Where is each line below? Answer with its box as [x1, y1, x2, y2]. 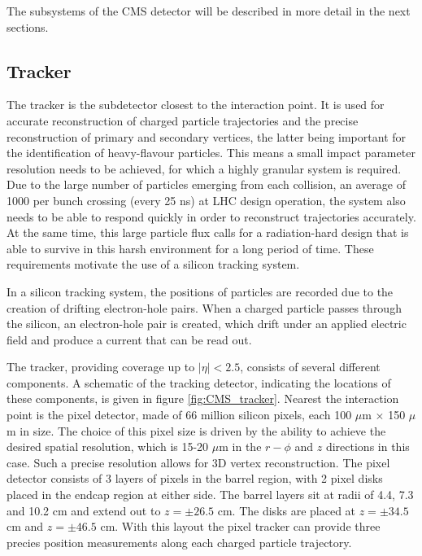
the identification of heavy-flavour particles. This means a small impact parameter [7, 144, 415, 161]
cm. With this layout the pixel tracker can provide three [100, 518, 381, 535]
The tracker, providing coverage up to [7, 358, 195, 375]
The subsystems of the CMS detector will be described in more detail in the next [7, 2, 411, 19]
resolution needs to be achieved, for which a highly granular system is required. [7, 160, 402, 177]
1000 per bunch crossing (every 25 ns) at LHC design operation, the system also [7, 191, 406, 208]
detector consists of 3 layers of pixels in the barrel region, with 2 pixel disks [7, 470, 383, 487]
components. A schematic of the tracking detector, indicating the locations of [7, 374, 391, 391]
